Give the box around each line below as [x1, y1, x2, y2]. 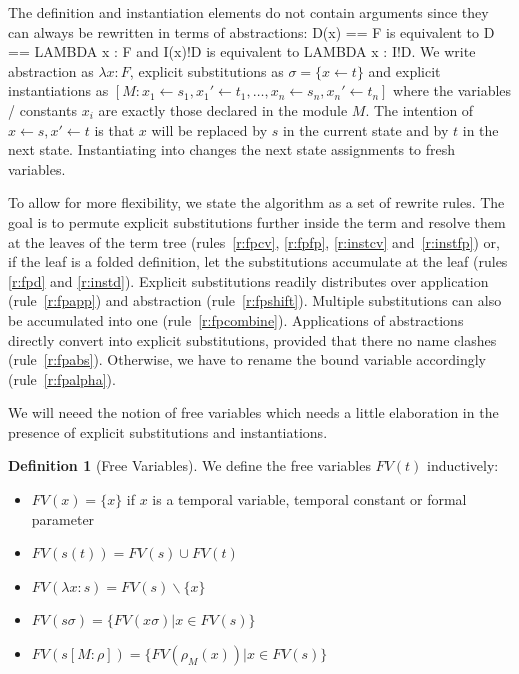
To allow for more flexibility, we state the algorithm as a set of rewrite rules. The [8, 192, 505, 213]
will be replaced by [151, 119, 268, 140]
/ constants [8, 99, 77, 120]
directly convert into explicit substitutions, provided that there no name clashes [8, 329, 497, 350]
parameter [31, 508, 95, 529]
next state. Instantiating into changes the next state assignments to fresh [8, 139, 456, 160]
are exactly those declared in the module [98, 99, 348, 120]
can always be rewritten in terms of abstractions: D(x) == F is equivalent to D [8, 21, 495, 42]
